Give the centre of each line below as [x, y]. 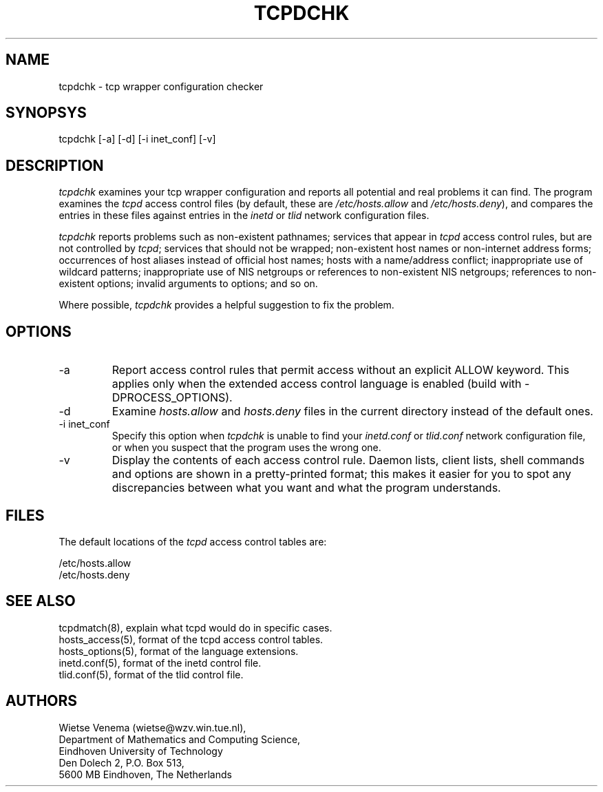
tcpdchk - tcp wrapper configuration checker [161, 86]
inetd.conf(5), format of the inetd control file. [160, 663]
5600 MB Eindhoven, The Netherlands [145, 774]
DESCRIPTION [55, 165]
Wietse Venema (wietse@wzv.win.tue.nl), [152, 727]
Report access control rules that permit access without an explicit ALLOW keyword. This [340, 370]
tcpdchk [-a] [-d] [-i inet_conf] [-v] [137, 139]
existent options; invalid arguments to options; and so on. [188, 284]
